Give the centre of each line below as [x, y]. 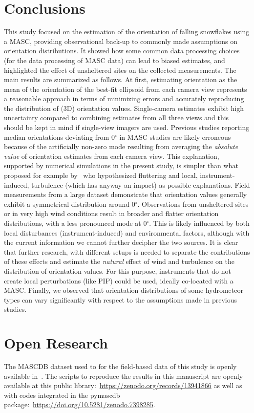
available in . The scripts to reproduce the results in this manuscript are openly [124, 376]
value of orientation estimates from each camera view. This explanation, [112, 156]
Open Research [56, 343]
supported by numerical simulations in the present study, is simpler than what [121, 165]
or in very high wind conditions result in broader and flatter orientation [111, 213]
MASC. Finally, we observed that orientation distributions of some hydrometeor [124, 290]
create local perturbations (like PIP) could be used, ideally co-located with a [119, 280]
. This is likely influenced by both [199, 223]
